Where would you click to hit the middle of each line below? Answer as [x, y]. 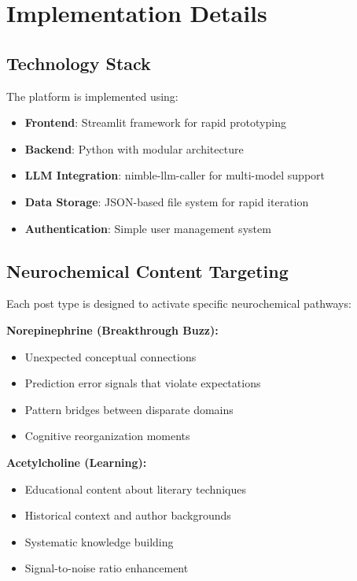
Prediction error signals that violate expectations [143, 383]
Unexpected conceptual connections [110, 356]
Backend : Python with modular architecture [134, 148]
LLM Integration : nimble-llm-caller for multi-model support [175, 175]
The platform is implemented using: [92, 96]
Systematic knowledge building [99, 541]
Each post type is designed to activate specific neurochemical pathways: [179, 303]
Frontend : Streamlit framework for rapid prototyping [155, 122]
